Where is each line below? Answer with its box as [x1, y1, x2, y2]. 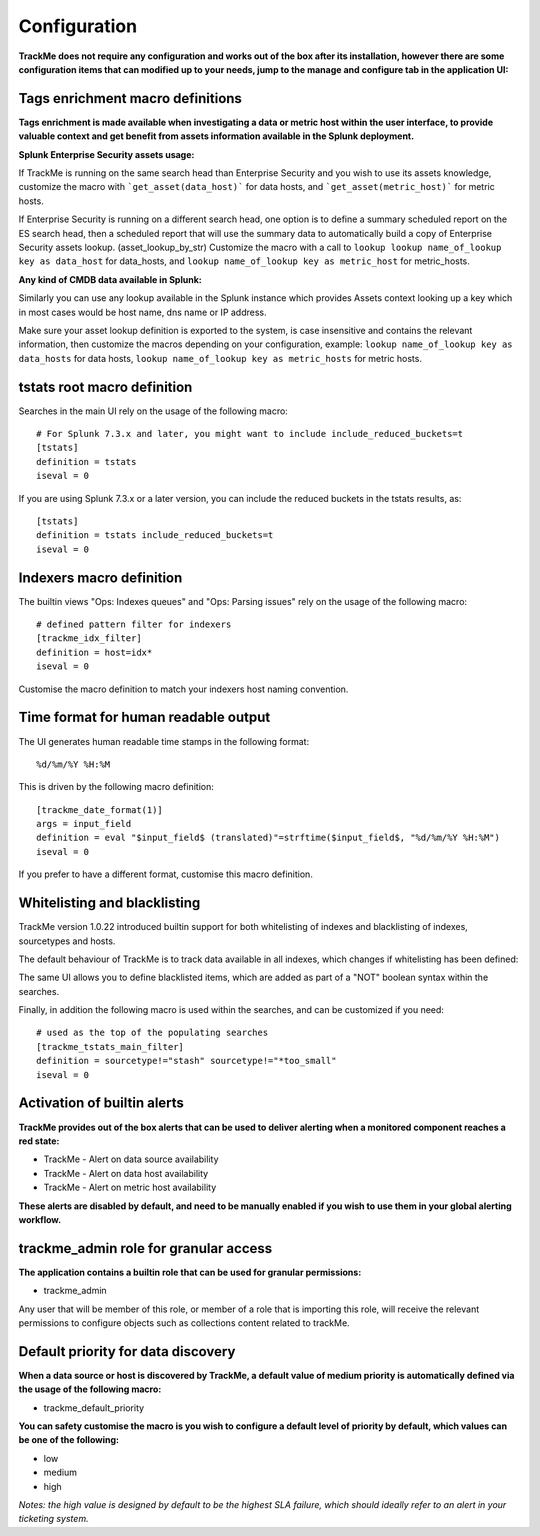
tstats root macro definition [18, 378, 193, 395]
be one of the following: [18, 1434, 120, 1446]
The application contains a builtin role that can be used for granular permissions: [18, 1266, 362, 1278]
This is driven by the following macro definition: [18, 781, 215, 793]
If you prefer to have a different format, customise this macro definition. [18, 868, 314, 880]
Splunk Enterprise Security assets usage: [18, 148, 195, 160]
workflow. [18, 1213, 62, 1225]
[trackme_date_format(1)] [36, 804, 164, 815]
